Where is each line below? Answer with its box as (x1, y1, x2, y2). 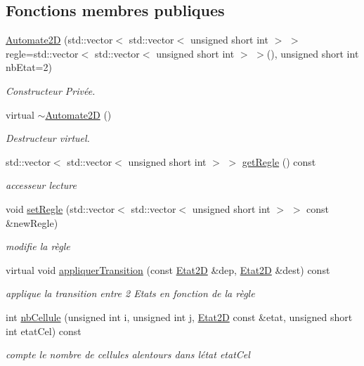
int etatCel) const (6, 323, 82, 338)
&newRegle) (6, 215, 58, 230)
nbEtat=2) (6, 60, 52, 74)
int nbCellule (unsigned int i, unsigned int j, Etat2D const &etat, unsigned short (6, 309, 353, 324)
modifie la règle (6, 239, 70, 254)
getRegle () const (242, 154, 316, 169)
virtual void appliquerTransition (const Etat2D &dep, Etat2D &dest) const (6, 262, 330, 277)
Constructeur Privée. (6, 83, 96, 98)
